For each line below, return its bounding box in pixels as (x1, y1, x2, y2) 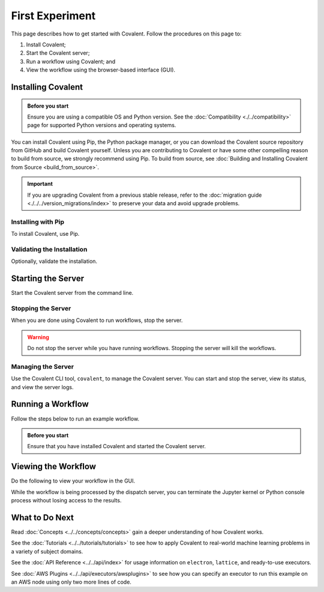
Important (27, 180, 53, 188)
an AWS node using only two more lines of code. (11, 578, 132, 585)
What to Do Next (11, 512, 74, 523)
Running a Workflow (11, 399, 89, 409)
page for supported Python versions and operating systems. (27, 122, 176, 129)
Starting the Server (11, 274, 85, 284)
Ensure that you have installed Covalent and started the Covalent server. (27, 443, 206, 450)
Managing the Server (11, 362, 74, 371)
